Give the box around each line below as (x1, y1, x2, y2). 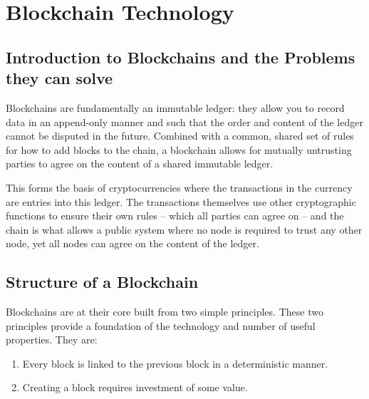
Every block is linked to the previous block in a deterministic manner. (22, 356, 328, 370)
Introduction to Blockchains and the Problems (6, 46, 355, 68)
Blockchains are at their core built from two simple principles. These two (6, 304, 323, 319)
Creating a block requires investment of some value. (22, 380, 248, 395)
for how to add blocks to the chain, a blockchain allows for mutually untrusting (6, 142, 352, 157)
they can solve (6, 67, 113, 89)
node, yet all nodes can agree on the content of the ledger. (6, 236, 259, 251)
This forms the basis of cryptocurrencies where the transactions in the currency (6, 180, 353, 195)
